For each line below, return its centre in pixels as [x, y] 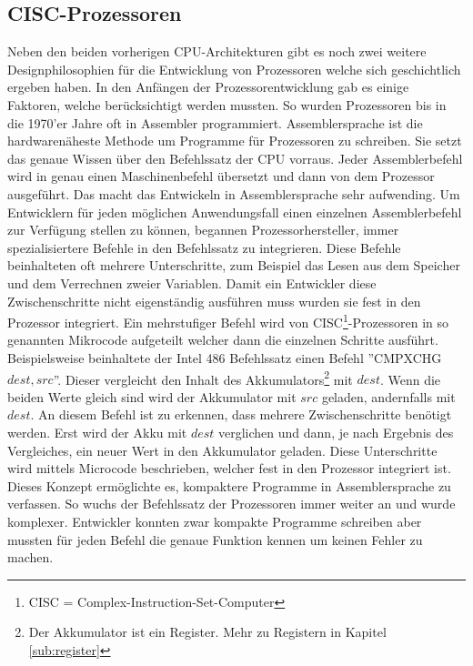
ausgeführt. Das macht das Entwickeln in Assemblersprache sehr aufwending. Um [234, 193]
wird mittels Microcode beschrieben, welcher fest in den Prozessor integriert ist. [229, 468]
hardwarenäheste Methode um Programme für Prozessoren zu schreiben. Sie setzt [235, 141]
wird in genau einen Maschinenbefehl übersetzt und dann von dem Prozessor [221, 176]
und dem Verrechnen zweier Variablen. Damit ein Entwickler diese [192, 283]
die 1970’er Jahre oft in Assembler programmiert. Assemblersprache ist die [215, 122]
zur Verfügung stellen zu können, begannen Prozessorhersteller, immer [203, 230]
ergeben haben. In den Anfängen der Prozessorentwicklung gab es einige [208, 87]
